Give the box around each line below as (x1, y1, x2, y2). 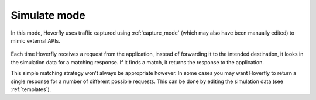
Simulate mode (11, 9, 86, 22)
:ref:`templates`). (11, 85, 51, 93)
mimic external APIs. (11, 37, 61, 44)
